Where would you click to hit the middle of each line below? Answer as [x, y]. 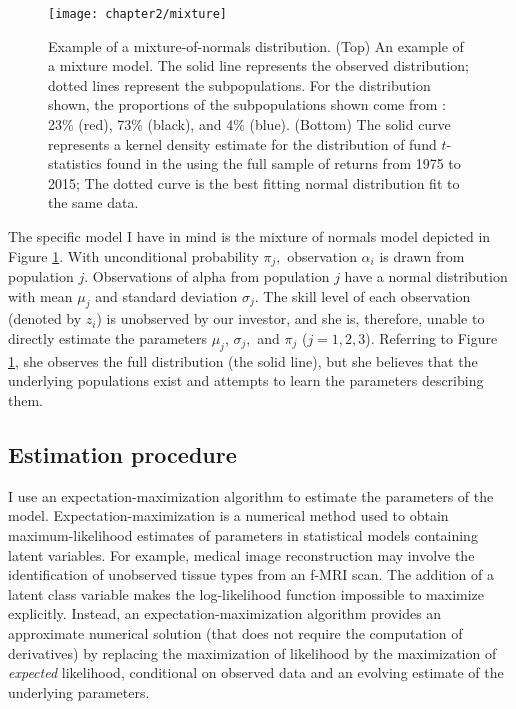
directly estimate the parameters [107, 338]
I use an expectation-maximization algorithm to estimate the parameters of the [251, 495]
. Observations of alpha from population [207, 276]
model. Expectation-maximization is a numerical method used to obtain [228, 515]
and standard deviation [166, 295]
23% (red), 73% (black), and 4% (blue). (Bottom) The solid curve [249, 124]
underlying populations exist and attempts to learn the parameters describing [246, 380]
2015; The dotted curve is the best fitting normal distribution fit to [254, 182]
